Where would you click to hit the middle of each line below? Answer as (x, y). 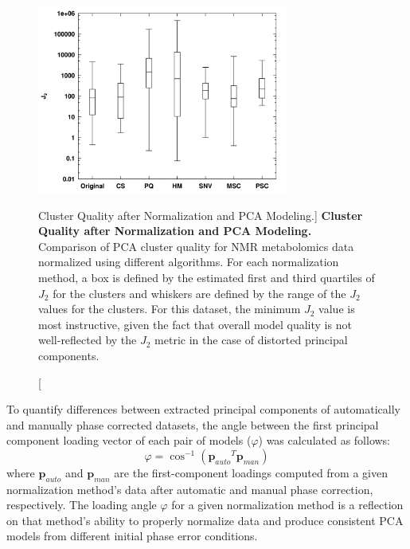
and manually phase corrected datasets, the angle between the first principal (193, 424)
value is (337, 309)
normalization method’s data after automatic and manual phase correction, (190, 489)
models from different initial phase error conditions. (132, 536)
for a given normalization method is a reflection (287, 505)
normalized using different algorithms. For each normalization (189, 262)
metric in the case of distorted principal (251, 340)
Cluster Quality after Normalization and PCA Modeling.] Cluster (201, 215)
